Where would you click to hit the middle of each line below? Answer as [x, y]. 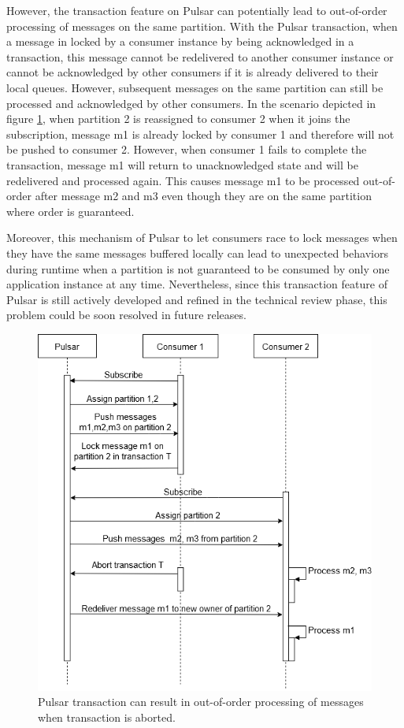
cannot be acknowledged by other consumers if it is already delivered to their [193, 72]
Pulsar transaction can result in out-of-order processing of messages [201, 702]
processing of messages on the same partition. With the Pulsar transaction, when [202, 26]
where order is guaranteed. [70, 211]
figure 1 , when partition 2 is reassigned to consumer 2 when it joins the [178, 119]
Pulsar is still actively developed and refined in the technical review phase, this [197, 299]
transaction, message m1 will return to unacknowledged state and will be [182, 164]
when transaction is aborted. [107, 717]
